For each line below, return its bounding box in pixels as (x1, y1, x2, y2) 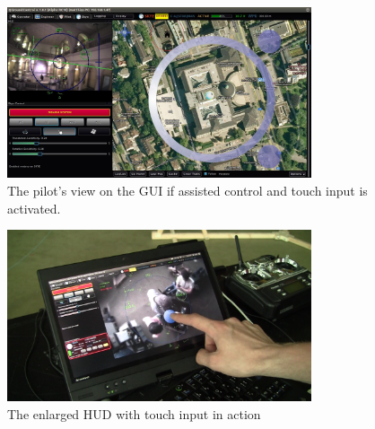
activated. (7, 198, 61, 217)
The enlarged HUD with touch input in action (7, 404, 261, 423)
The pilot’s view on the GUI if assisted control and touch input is (7, 181, 368, 200)
